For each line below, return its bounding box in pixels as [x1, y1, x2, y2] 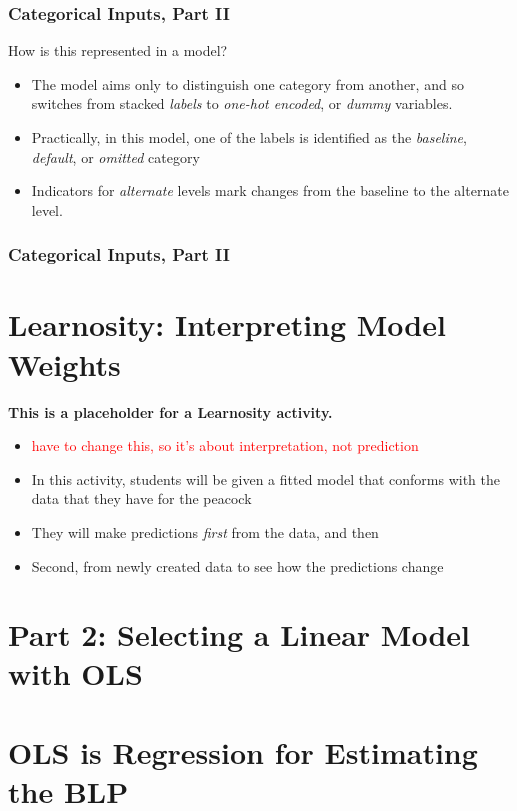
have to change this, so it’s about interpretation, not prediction [31, 435, 419, 456]
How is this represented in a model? [8, 40, 228, 61]
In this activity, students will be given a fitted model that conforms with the [31, 468, 500, 489]
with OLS [8, 653, 143, 694]
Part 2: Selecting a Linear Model [8, 614, 470, 655]
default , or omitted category [31, 146, 200, 167]
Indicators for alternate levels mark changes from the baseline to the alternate [31, 180, 509, 201]
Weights [8, 343, 121, 384]
